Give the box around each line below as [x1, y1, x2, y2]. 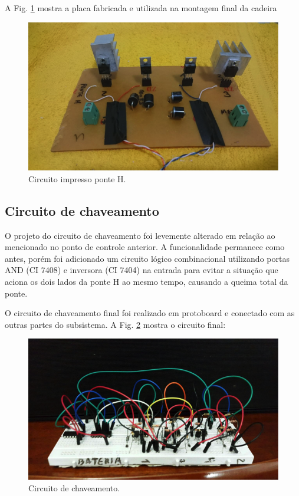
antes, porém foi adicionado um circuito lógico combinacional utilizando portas [5, 252, 290, 264]
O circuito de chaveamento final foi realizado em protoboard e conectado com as [5, 307, 295, 319]
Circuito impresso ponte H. [28, 172, 126, 185]
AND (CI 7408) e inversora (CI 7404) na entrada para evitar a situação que [5, 264, 278, 276]
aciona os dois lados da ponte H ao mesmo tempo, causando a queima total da [5, 275, 288, 287]
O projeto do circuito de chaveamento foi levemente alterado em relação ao [5, 229, 275, 241]
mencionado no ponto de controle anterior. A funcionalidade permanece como [5, 241, 285, 253]
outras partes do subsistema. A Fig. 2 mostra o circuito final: [5, 318, 226, 330]
